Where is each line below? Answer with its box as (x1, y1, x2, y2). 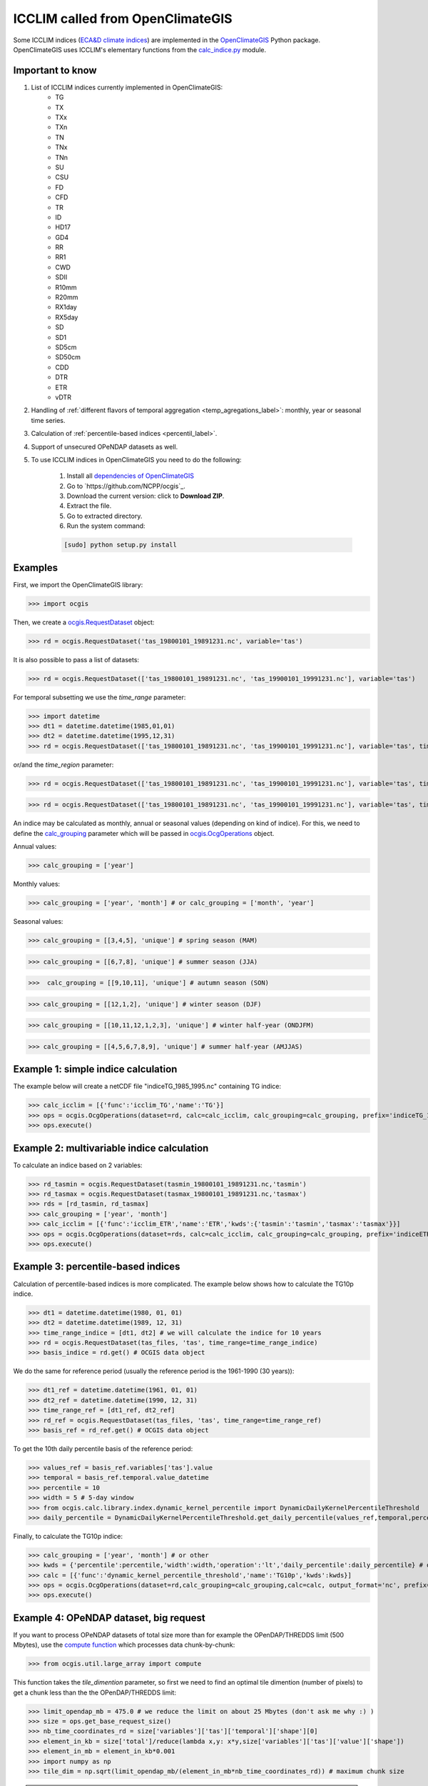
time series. (31, 416, 66, 424)
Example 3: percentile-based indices (13, 1261, 180, 1273)
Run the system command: (66, 522, 146, 530)
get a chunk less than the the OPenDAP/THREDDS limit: (13, 1688, 176, 1697)
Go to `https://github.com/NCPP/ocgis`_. (66, 482, 185, 490)
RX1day (55, 303, 78, 311)
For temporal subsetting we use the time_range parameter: (13, 693, 186, 702)
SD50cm (55, 353, 81, 361)
